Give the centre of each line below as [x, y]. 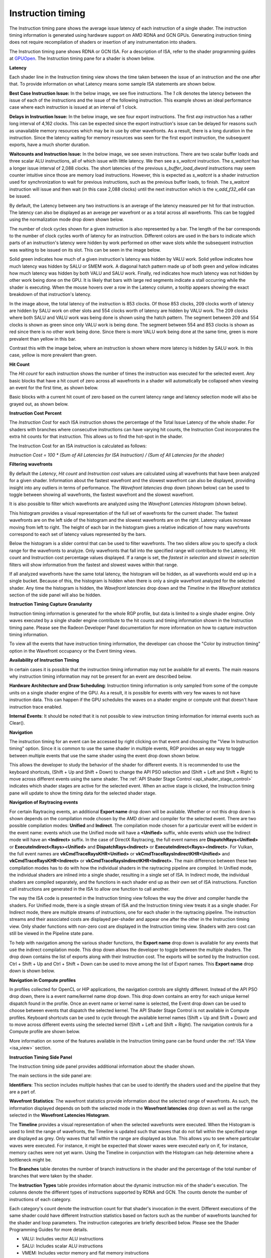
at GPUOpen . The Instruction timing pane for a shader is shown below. [82, 58]
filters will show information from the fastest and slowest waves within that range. [94, 565]
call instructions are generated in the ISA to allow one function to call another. [90, 889]
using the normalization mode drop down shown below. [66, 219]
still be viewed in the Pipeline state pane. [51, 933]
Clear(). [17, 723]
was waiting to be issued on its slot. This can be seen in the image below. [85, 250]
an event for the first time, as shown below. [54, 387]
